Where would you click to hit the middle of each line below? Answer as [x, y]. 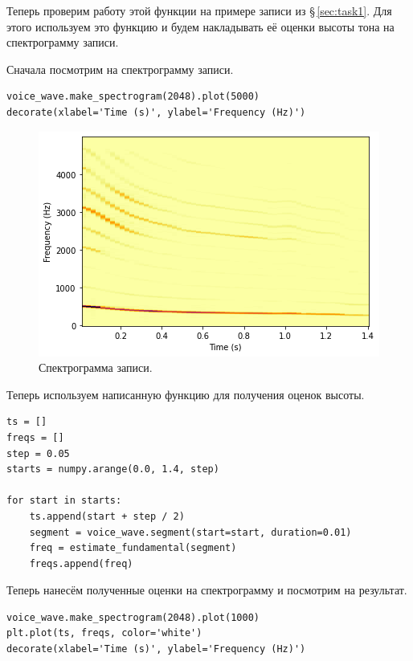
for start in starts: [64, 501]
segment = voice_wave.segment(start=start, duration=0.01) [190, 532]
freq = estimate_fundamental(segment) [133, 548]
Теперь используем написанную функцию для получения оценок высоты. [186, 394]
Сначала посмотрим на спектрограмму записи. [120, 69]
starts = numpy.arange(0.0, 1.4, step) [113, 469]
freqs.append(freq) [81, 563]
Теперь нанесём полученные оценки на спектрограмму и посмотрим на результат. [207, 590]
